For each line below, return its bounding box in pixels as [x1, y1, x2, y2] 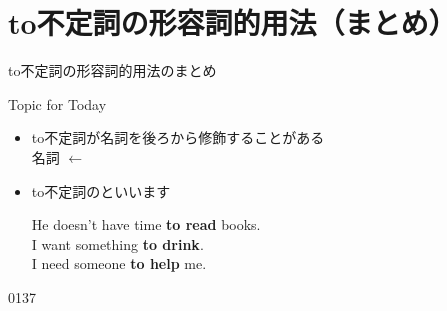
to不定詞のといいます [31, 180, 171, 201]
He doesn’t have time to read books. [31, 214, 261, 235]
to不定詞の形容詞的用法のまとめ [8, 60, 217, 81]
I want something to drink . [31, 233, 204, 254]
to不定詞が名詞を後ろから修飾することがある [31, 127, 325, 148]
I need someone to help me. [31, 253, 207, 274]
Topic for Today [8, 93, 107, 114]
